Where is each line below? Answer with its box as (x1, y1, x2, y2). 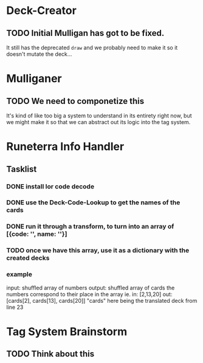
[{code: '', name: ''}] (6, 230, 67, 238)
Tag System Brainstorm (6, 325, 128, 338)
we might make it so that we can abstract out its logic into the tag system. (6, 119, 191, 125)
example (6, 270, 32, 278)
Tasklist (6, 164, 37, 174)
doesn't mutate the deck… (6, 50, 72, 58)
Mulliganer (6, 72, 62, 86)
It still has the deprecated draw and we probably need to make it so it (6, 44, 178, 51)
